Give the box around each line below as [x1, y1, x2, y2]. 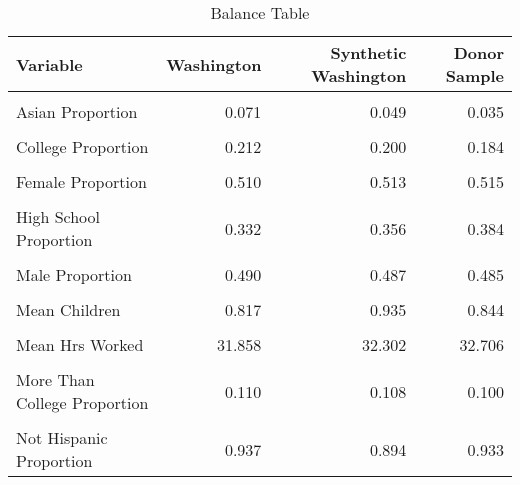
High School [16, 205, 101, 228]
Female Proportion [16, 170, 147, 193]
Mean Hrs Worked [16, 333, 144, 356]
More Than [16, 368, 95, 391]
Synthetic [330, 41, 407, 64]
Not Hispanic [16, 426, 108, 449]
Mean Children [16, 298, 121, 321]
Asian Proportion [16, 100, 138, 123]
